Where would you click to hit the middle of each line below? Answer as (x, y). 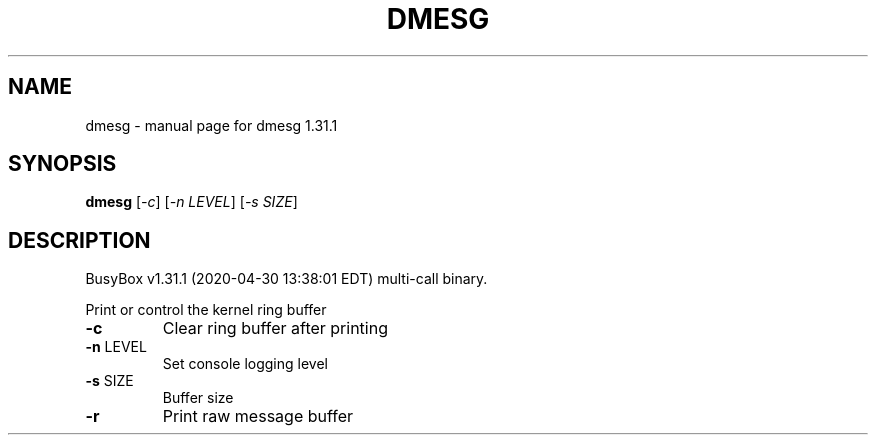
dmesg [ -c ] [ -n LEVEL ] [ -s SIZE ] (191, 202)
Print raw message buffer (258, 416)
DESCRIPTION (79, 240)
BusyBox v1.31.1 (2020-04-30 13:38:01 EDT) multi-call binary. (286, 279)
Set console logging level (245, 364)
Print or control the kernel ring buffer (206, 310)
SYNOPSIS (62, 164)
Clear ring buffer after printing (275, 328)
